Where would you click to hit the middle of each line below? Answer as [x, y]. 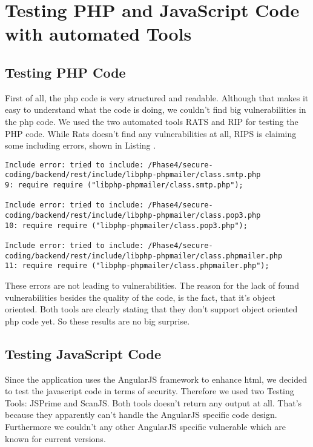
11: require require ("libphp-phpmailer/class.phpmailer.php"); [137, 266]
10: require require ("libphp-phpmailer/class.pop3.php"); [126, 225]
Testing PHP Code [65, 72]
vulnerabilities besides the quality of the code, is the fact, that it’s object [140, 297]
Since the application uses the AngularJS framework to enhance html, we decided [156, 379]
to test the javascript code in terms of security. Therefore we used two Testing [150, 391]
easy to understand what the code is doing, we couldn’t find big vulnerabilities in [156, 109]
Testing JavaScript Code [83, 353]
